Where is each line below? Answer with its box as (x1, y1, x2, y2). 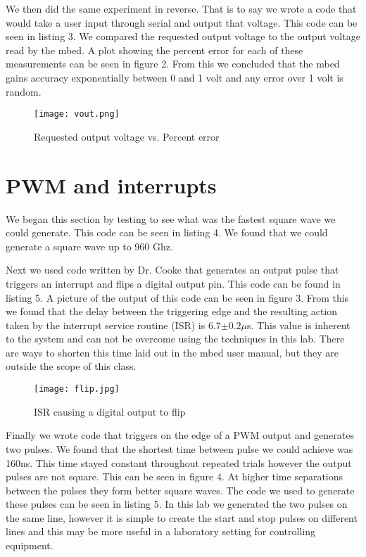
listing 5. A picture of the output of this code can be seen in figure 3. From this (6, 290, 349, 305)
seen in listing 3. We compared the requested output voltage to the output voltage (6, 29, 360, 44)
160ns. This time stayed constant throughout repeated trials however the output (6, 455, 352, 470)
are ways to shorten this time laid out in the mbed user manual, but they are (6, 345, 339, 359)
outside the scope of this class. (6, 359, 137, 373)
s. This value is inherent (247, 317, 351, 332)
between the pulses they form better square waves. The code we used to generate (6, 482, 355, 497)
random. (6, 84, 42, 98)
